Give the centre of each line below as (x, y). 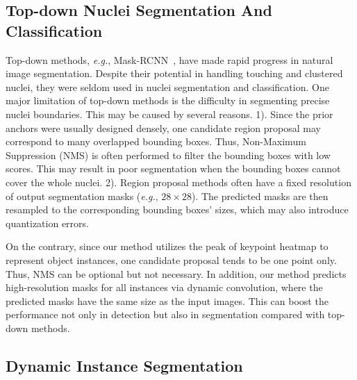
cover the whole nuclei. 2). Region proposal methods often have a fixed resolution (178, 182)
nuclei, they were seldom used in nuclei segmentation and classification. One (167, 86)
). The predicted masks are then (260, 196)
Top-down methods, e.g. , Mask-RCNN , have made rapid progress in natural (169, 59)
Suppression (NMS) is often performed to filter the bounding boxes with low (168, 155)
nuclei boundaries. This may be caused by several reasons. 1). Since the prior (169, 114)
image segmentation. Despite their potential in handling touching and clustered (174, 73)
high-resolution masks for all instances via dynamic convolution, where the (164, 287)
